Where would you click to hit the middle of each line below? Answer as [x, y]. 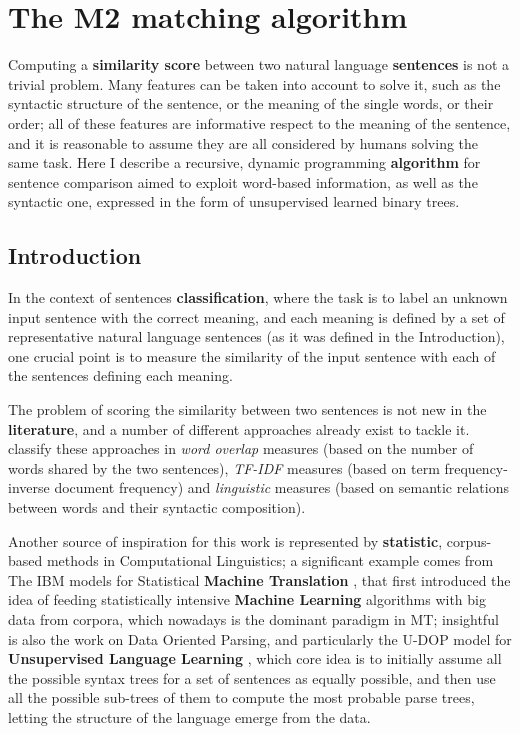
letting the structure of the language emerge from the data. [189, 716]
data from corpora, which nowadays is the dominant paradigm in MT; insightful [253, 618]
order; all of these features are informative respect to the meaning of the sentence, [259, 122]
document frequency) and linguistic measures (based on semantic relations [281, 487]
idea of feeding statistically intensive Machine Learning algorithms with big [247, 599]
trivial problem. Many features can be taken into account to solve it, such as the [254, 83]
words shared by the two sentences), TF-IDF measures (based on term [224, 467]
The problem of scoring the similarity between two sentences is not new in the [247, 409]
